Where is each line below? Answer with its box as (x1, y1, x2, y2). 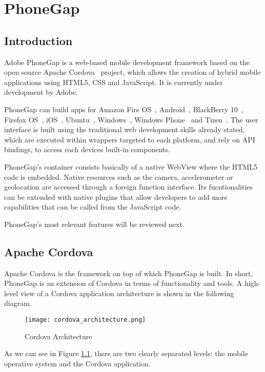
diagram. (4, 298, 32, 308)
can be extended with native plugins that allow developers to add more (4, 191, 228, 202)
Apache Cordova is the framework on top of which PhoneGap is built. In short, (4, 267, 253, 278)
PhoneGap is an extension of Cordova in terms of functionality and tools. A (4, 278, 242, 288)
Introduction (4, 32, 73, 48)
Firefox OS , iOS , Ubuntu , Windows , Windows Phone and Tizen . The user (4, 114, 258, 125)
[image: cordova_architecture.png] (25, 316, 146, 324)
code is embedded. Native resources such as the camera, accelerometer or (4, 171, 233, 182)
